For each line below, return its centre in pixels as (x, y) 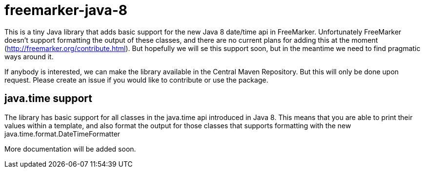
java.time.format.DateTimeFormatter (62, 134)
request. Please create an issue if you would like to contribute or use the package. (136, 80)
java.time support (48, 99)
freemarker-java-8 (66, 10)
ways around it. (29, 56)
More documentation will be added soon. (70, 149)
